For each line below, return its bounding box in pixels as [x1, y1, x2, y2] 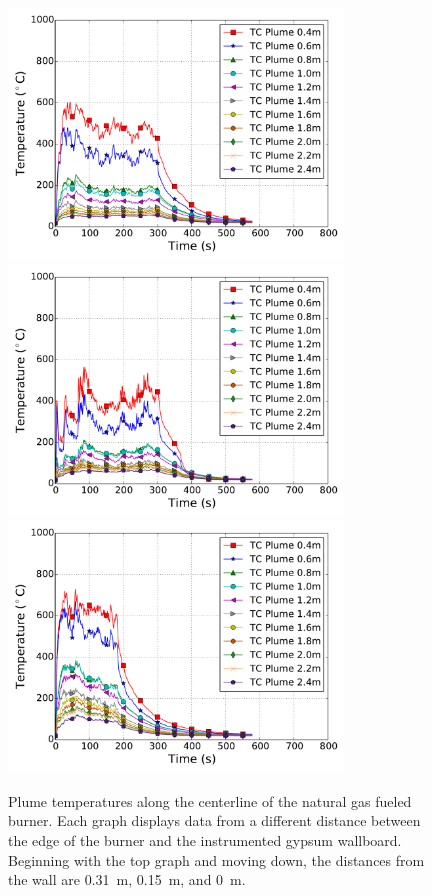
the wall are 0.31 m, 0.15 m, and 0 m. [8, 869, 246, 890]
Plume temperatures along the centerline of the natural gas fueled [8, 790, 412, 811]
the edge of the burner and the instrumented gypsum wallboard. [8, 829, 402, 850]
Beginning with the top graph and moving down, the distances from [8, 849, 425, 870]
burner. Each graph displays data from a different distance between [8, 810, 421, 831]
